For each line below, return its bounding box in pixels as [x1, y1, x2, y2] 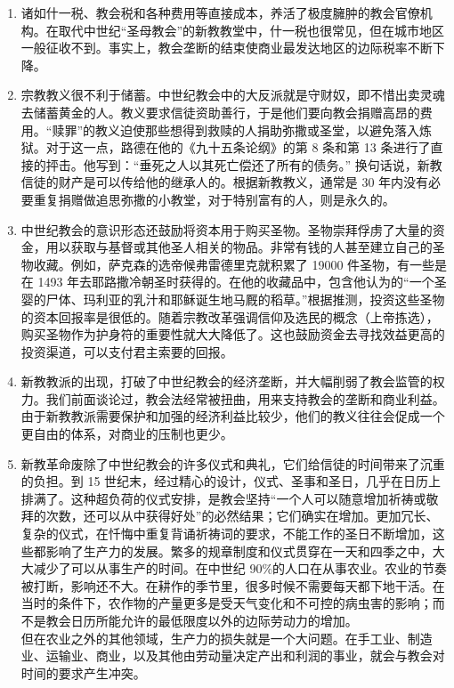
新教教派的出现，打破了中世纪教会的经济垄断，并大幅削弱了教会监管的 [20, 372, 433, 391]
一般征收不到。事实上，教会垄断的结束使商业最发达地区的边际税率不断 [20, 38, 433, 57]
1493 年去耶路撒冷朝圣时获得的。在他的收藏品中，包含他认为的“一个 [37, 272, 434, 291]
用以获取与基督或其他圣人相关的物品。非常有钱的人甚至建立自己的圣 [45, 238, 445, 256]
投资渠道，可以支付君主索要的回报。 [20, 342, 233, 360]
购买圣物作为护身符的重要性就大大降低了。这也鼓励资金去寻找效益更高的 [20, 325, 445, 344]
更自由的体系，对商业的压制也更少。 [20, 425, 233, 443]
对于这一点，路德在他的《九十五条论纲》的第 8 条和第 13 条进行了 [45, 138, 431, 157]
